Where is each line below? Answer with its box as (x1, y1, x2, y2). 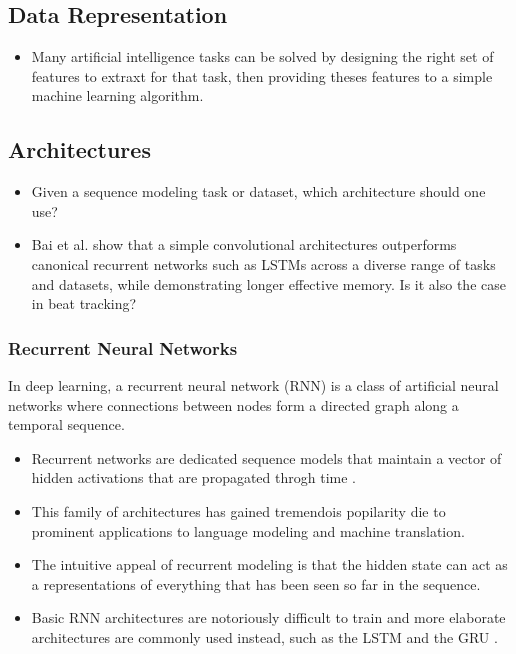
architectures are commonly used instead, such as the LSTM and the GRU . (31, 626, 498, 647)
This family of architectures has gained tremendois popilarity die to (31, 500, 446, 521)
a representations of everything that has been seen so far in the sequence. (31, 573, 481, 594)
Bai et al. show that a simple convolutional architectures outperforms (31, 234, 457, 255)
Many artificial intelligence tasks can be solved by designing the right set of (31, 46, 494, 67)
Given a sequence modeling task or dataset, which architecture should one (31, 181, 486, 202)
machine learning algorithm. (31, 85, 204, 106)
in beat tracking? (31, 293, 137, 314)
